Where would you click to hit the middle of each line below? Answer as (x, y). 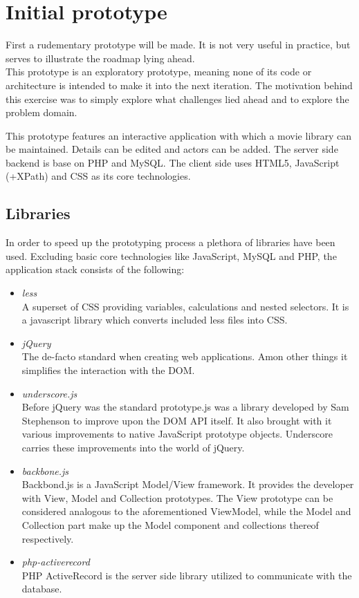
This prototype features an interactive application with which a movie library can (179, 135)
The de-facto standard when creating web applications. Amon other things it (185, 356)
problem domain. (42, 112)
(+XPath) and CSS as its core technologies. (98, 176)
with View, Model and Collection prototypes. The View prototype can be (177, 497)
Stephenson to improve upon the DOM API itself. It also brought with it (177, 420)
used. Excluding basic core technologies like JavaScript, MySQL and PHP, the (171, 255)
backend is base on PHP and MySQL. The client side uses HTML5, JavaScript (173, 162)
